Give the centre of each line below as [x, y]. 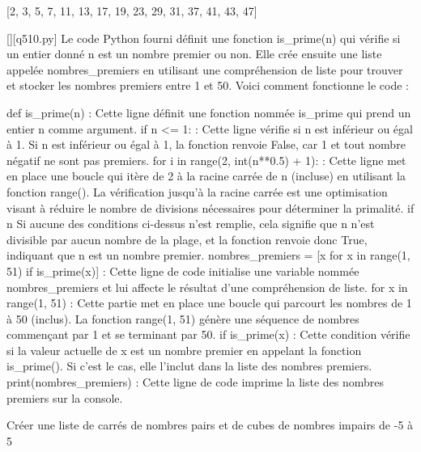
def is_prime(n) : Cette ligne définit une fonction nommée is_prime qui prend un [209, 112]
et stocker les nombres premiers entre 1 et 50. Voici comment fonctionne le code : [208, 85]
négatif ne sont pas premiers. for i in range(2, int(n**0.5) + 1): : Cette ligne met [206, 160]
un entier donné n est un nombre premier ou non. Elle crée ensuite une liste [194, 54]
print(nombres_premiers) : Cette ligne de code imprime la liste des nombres [196, 382]
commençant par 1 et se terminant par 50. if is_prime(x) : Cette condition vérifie [208, 334]
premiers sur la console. [65, 397]
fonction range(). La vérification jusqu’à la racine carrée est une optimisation [197, 191]
